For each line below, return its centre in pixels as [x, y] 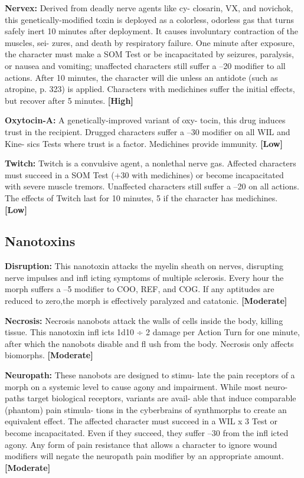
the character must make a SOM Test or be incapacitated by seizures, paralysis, [149, 54]
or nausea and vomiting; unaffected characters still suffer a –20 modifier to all [145, 65]
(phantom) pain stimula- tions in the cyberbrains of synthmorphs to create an [146, 409]
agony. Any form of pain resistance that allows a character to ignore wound [141, 444]
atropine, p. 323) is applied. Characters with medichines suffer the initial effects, [150, 89]
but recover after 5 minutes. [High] [69, 100]
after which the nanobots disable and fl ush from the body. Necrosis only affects [149, 343]
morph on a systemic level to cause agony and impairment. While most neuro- [146, 386]
